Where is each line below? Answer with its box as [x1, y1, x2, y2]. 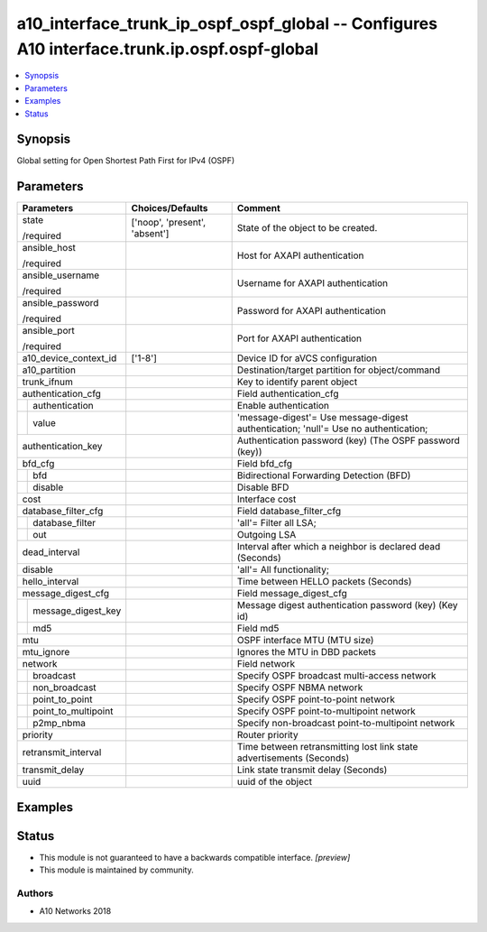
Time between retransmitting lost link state [236, 741, 418, 753]
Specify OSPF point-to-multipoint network [236, 705, 417, 717]
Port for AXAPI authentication [236, 332, 363, 345]
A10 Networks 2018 [39, 906, 112, 917]
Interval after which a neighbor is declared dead [236, 540, 441, 553]
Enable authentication [236, 400, 329, 412]
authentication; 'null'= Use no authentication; [236, 422, 428, 435]
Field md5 [236, 623, 280, 635]
